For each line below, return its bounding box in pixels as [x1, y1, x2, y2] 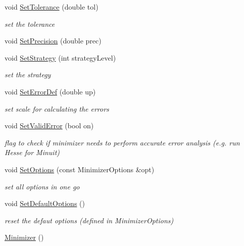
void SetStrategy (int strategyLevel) [5, 52, 116, 63]
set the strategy [5, 69, 51, 80]
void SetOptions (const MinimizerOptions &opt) [5, 164, 155, 174]
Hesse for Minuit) [5, 147, 60, 158]
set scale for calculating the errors [5, 103, 109, 114]
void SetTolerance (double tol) [5, 2, 99, 12]
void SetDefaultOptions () [5, 198, 85, 209]
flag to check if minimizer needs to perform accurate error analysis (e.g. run [5, 137, 240, 147]
